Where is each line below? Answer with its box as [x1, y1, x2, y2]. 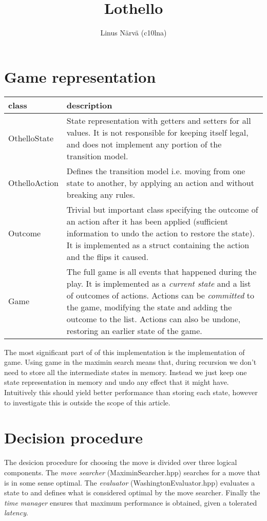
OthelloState [8, 132, 54, 144]
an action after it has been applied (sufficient [66, 215, 228, 227]
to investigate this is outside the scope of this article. [4, 397, 170, 407]
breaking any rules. [66, 188, 135, 200]
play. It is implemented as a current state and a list [66, 277, 251, 289]
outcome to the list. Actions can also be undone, [66, 312, 241, 325]
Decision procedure [4, 427, 143, 448]
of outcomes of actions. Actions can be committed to [66, 289, 254, 301]
